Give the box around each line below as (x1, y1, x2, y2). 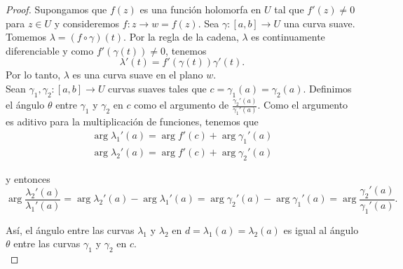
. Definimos (303, 81, 352, 95)
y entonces (6, 171, 50, 186)
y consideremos (54, 15, 120, 30)
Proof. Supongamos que (6, 2, 107, 16)
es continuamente (251, 29, 325, 44)
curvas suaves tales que (108, 81, 207, 95)
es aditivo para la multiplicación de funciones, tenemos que (6, 114, 259, 129)
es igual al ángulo (283, 222, 359, 237)
